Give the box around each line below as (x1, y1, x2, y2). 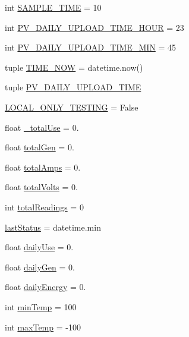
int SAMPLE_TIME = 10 (5, 1, 102, 13)
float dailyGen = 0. (5, 260, 75, 273)
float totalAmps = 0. (5, 160, 81, 173)
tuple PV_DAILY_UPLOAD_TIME (5, 81, 141, 93)
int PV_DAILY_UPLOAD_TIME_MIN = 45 (5, 41, 177, 53)
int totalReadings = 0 (5, 200, 84, 213)
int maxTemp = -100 (5, 320, 81, 333)
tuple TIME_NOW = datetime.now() (5, 61, 143, 73)
